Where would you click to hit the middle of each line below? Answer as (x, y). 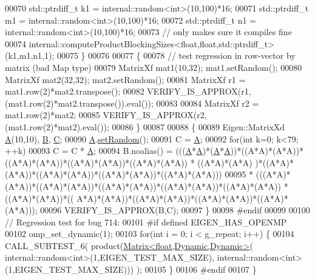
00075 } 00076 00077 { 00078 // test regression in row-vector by (176, 55)
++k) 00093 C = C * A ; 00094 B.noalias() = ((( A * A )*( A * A (118, 151)
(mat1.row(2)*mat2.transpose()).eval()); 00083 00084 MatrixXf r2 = (132, 103)
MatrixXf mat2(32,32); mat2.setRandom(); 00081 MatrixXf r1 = (125, 79)
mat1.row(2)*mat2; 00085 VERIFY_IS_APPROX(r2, (106, 115)
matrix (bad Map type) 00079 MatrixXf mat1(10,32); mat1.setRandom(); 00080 (154, 67)
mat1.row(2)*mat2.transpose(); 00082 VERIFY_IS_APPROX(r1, (128, 91)
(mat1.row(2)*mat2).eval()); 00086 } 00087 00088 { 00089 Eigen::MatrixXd (145, 126)
